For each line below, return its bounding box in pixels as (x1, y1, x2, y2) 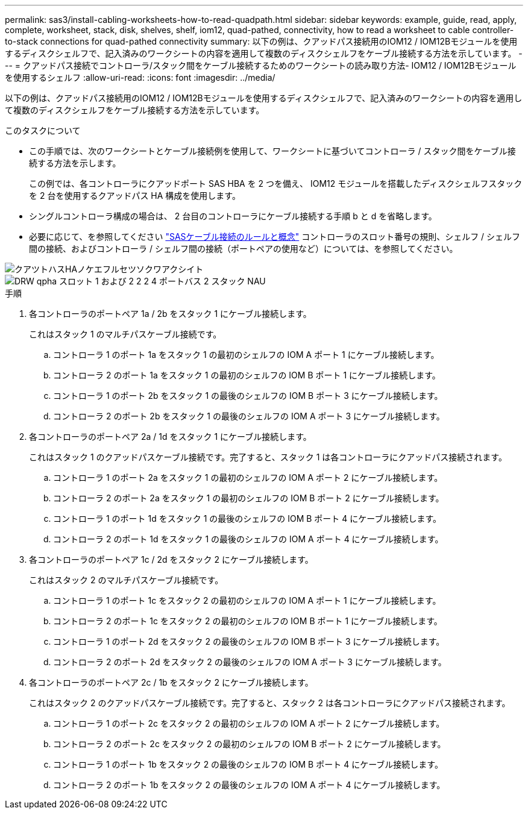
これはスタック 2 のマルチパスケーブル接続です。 (29, 575, 224, 585)
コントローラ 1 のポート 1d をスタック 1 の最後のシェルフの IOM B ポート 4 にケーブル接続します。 (53, 513, 442, 524)
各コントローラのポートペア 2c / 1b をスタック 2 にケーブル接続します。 (29, 677, 313, 687)
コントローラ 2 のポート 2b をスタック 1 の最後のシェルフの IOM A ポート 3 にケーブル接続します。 (53, 411, 445, 421)
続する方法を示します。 (29, 158, 121, 168)
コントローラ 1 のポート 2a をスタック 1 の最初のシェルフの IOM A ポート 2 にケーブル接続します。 (53, 472, 443, 483)
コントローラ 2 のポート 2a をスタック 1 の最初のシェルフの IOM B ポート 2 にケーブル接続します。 (53, 493, 444, 503)
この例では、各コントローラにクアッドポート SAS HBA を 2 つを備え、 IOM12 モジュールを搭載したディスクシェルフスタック (29, 178, 523, 189)
